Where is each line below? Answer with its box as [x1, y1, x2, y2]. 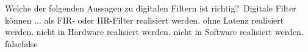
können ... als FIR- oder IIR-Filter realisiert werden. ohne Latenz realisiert [5, 13, 284, 26]
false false [5, 37, 38, 50]
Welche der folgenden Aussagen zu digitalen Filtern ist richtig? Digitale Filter [5, 2, 296, 14]
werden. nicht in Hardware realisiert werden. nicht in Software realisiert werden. [5, 25, 304, 38]
